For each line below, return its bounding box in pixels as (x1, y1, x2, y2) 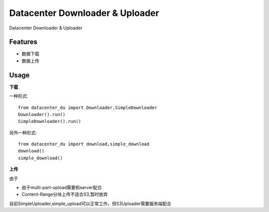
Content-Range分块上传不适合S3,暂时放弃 (21, 192, 108, 198)
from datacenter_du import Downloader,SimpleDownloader (18, 105, 157, 110)
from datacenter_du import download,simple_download (18, 141, 149, 147)
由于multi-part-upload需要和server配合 (21, 185, 102, 191)
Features (9, 38, 37, 46)
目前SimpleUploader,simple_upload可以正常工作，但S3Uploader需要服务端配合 (9, 201, 171, 207)
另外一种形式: (9, 129, 37, 135)
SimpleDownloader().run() (18, 118, 82, 124)
